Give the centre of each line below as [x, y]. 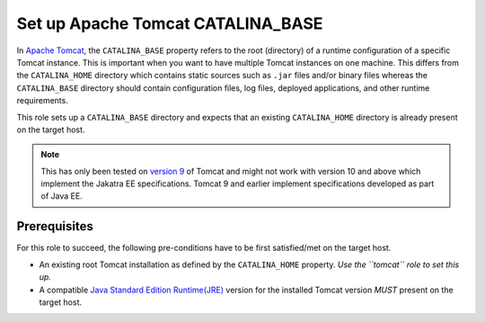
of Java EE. [62, 196]
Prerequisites [55, 226]
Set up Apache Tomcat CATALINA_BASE [170, 23]
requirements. [43, 101]
